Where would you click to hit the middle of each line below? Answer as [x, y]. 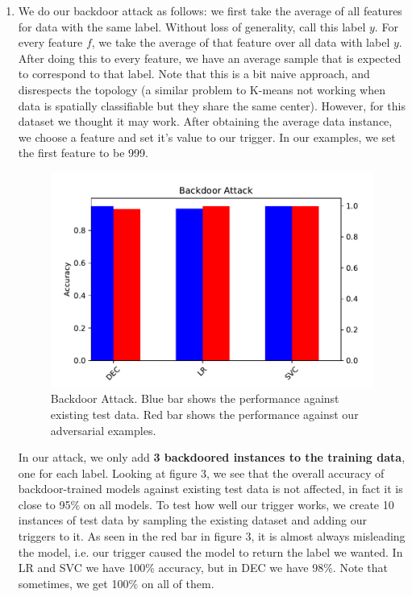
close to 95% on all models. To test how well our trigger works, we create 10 [206, 504]
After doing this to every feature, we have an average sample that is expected [210, 58]
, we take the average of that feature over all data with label [241, 42]
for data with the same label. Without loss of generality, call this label [192, 26]
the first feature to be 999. [83, 153]
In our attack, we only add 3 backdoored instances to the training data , [212, 457]
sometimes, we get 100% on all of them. [116, 583]
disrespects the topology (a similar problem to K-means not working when [202, 89]
